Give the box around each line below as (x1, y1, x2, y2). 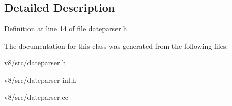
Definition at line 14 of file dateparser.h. (4, 23, 129, 34)
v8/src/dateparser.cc (4, 91, 68, 102)
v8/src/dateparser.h (4, 57, 66, 68)
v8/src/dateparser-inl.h (4, 74, 76, 85)
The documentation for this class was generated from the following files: (4, 40, 228, 51)
